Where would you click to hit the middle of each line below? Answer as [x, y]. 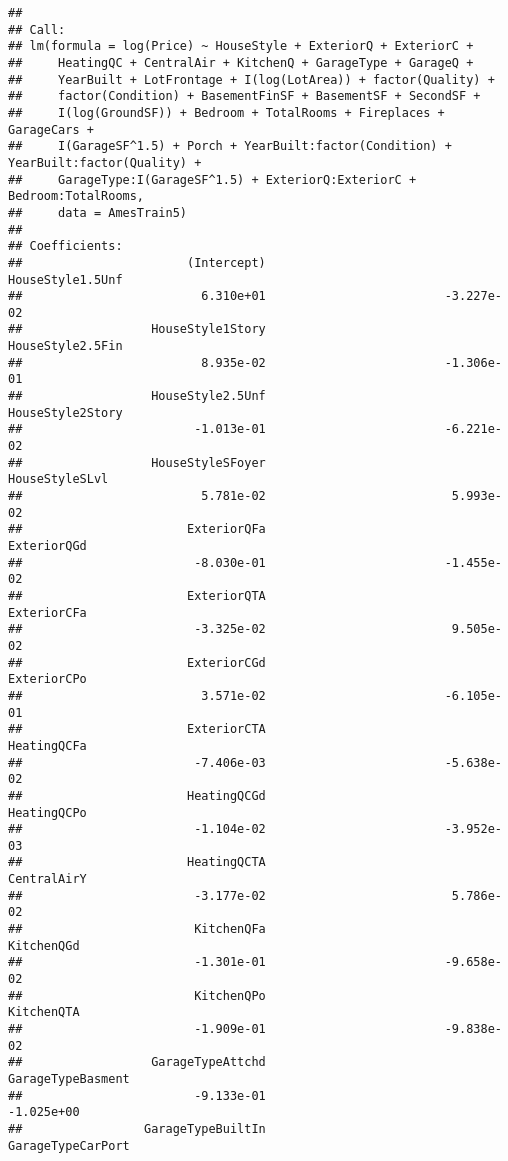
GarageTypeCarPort [69, 1145]
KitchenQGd [44, 945]
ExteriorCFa [47, 612]
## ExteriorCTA [137, 729]
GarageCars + [51, 129]
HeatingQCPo [47, 812]
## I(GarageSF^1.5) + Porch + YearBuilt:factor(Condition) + [230, 146]
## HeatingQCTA [137, 862]
